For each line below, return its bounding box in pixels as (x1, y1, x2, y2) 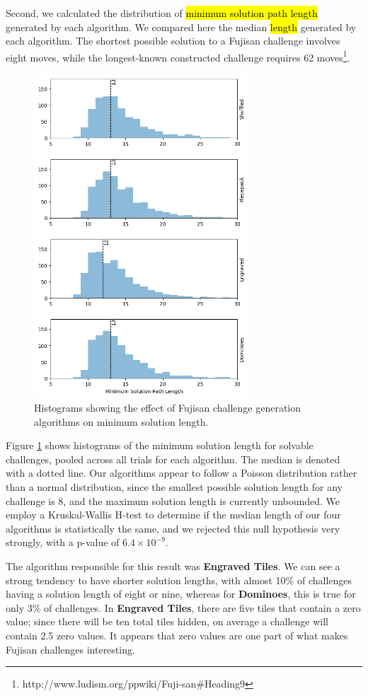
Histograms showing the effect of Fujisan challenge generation (34, 400, 301, 414)
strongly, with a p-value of (6, 535, 120, 550)
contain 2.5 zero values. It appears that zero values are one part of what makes (6, 627, 348, 642)
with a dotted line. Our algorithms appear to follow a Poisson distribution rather (6, 465, 357, 480)
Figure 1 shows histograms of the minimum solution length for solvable (6, 438, 314, 453)
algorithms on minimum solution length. (34, 414, 209, 429)
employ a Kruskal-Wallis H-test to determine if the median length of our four (6, 507, 341, 522)
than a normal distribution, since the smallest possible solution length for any (6, 479, 343, 494)
